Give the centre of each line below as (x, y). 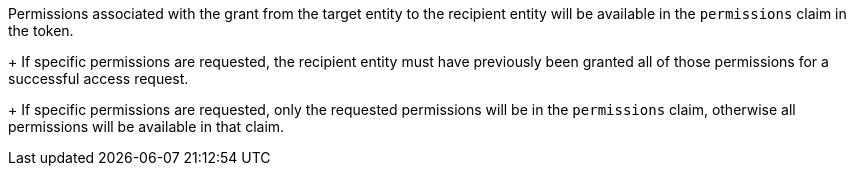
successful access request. (98, 78)
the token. (41, 30)
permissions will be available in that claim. (146, 126)
